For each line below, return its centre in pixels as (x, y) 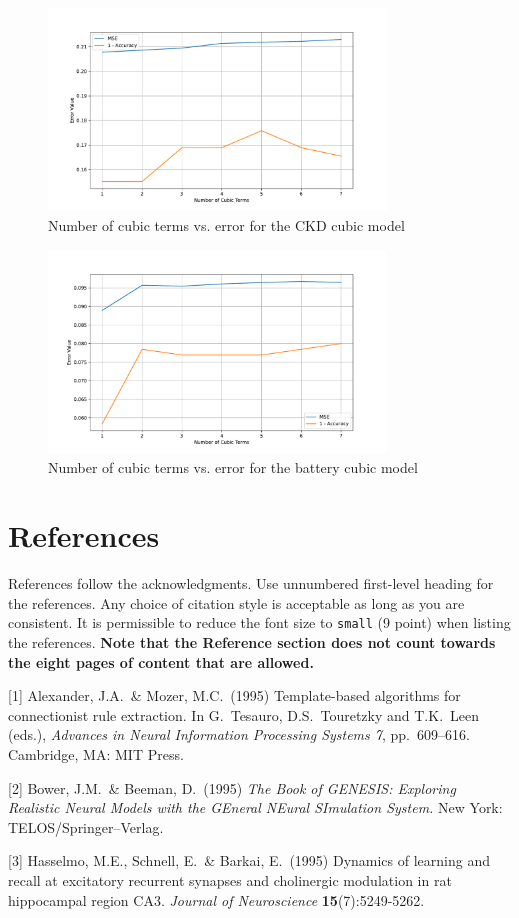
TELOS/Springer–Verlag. (86, 826)
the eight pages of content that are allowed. (161, 661)
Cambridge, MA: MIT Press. (96, 754)
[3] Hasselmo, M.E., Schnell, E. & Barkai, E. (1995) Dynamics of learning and (249, 860)
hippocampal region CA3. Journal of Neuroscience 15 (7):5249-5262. (216, 899)
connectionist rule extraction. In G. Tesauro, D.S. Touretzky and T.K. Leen (244, 714)
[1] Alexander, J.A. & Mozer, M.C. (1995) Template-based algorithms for (234, 695)
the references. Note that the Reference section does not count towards (252, 642)
